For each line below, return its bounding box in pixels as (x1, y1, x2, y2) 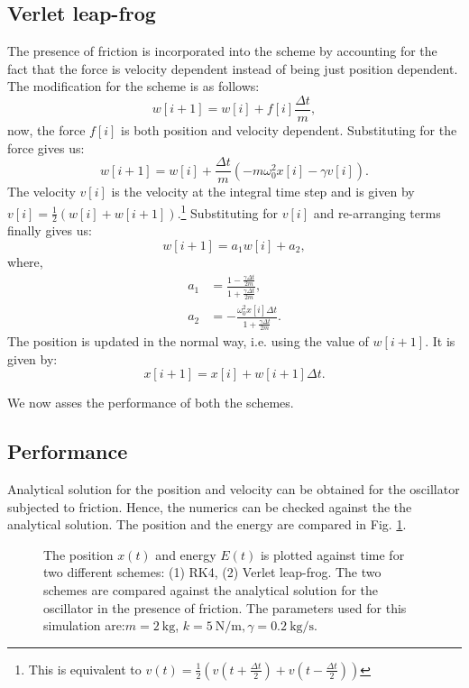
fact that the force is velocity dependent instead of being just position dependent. (7, 59, 458, 78)
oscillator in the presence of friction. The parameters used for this (43, 598, 407, 617)
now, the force (7, 121, 86, 140)
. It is (425, 332, 455, 351)
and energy (155, 545, 216, 564)
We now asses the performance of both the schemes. (7, 393, 294, 412)
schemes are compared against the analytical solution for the (43, 581, 379, 599)
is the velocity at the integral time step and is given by (111, 182, 415, 201)
